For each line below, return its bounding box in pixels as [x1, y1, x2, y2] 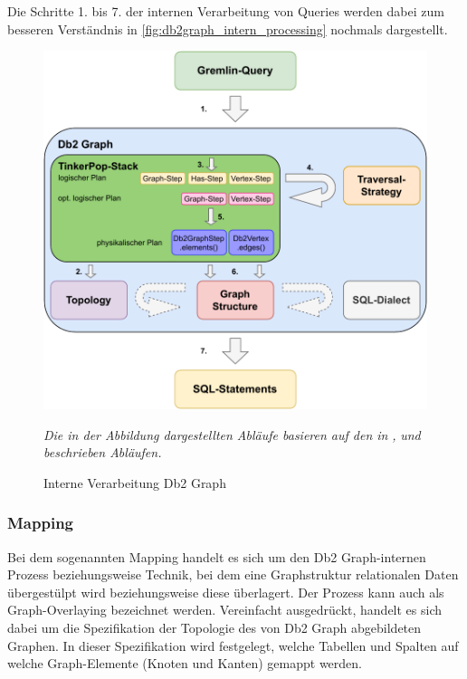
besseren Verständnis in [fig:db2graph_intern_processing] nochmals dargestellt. [7, 19, 448, 38]
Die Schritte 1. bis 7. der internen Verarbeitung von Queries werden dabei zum [7, 2, 444, 20]
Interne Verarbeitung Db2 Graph [43, 473, 226, 492]
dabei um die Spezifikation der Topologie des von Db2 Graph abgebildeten [7, 618, 422, 636]
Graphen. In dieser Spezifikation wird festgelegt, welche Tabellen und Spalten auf [7, 636, 459, 655]
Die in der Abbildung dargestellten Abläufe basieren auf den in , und [43, 425, 421, 444]
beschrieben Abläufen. [43, 443, 162, 462]
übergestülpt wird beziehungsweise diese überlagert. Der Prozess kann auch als [7, 582, 444, 601]
